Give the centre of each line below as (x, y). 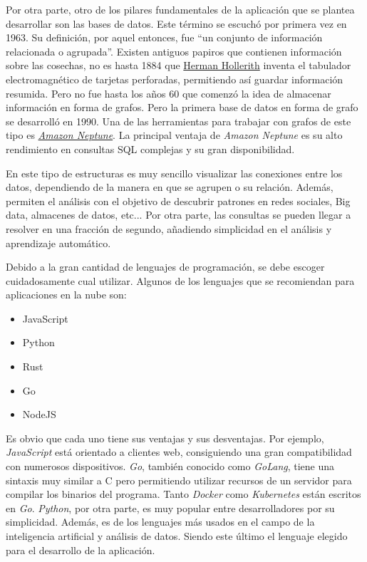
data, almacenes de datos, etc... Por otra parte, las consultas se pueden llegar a (179, 215)
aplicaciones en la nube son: (66, 295)
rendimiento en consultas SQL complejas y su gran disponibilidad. (150, 149)
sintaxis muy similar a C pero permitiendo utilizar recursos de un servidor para (179, 480)
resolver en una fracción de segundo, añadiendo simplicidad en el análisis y (169, 228)
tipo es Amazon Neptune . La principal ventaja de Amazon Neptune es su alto (174, 135)
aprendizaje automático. (58, 243)
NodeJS (39, 414)
